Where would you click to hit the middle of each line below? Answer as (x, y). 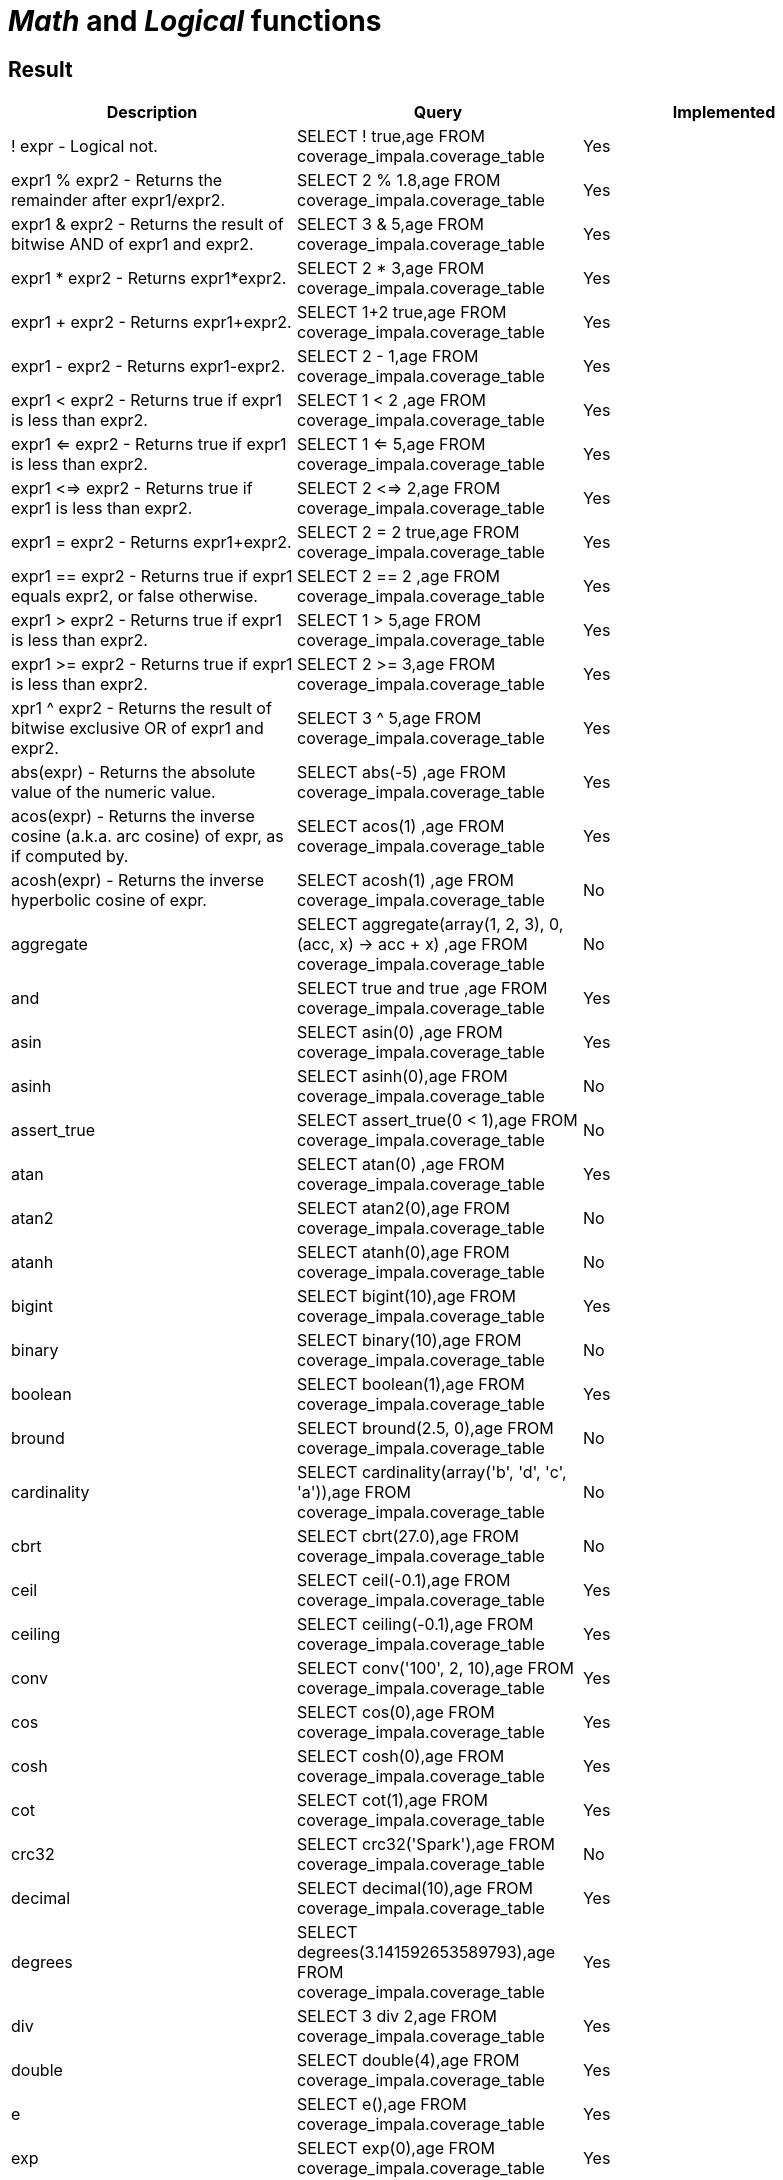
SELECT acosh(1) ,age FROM (405, 880)
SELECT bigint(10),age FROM (406, 1296)
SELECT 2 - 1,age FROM (387, 356)
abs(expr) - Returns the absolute (133, 772)
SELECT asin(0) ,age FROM (399, 1032)
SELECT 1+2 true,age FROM (401, 312)
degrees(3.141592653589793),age (426, 1952)
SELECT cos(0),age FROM (395, 1712)
